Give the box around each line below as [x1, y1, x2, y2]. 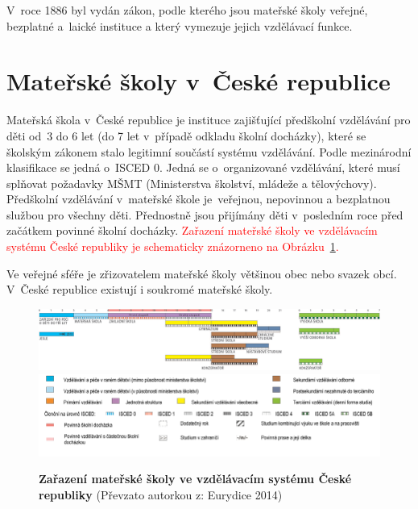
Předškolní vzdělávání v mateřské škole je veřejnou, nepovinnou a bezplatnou [6, 190, 391, 207]
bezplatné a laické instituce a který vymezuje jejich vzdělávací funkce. [6, 17, 353, 34]
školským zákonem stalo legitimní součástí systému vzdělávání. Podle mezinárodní [6, 143, 412, 160]
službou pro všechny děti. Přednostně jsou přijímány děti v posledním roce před [6, 206, 404, 223]
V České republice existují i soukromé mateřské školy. [6, 281, 273, 298]
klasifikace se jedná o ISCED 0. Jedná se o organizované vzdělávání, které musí [6, 159, 400, 176]
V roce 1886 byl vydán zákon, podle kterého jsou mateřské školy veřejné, [6, 2, 368, 18]
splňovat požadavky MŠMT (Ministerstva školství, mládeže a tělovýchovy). [6, 174, 377, 191]
